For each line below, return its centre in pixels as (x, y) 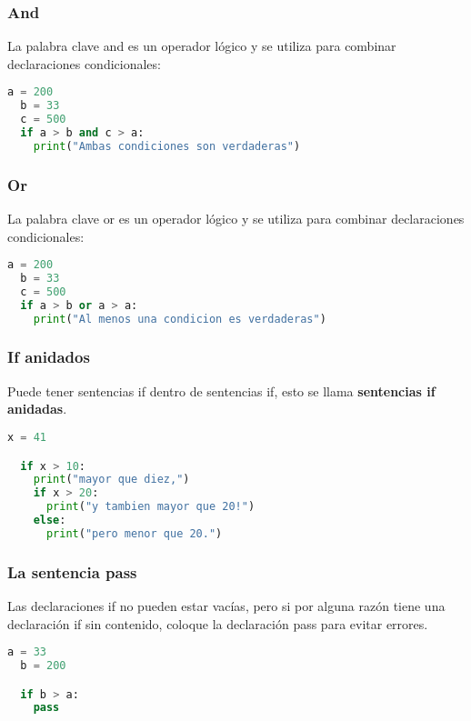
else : (50, 520)
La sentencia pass (72, 571)
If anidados (49, 357)
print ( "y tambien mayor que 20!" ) (150, 507)
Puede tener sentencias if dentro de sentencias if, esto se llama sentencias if (221, 391)
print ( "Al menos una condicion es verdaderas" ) (180, 319)
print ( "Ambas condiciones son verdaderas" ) (167, 146)
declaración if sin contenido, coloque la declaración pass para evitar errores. (218, 623)
